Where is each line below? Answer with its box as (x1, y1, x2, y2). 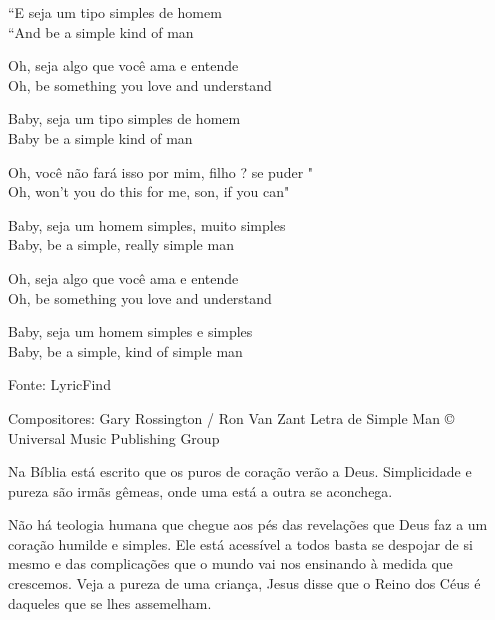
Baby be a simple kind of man (8, 127, 193, 148)
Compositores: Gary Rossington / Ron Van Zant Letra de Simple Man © (8, 407, 455, 428)
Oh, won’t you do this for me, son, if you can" (8, 181, 290, 202)
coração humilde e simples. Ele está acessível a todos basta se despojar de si (8, 533, 473, 554)
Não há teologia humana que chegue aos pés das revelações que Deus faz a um (8, 514, 488, 535)
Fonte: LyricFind (8, 374, 111, 395)
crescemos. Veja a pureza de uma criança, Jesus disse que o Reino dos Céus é (8, 573, 481, 594)
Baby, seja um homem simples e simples (8, 321, 253, 342)
